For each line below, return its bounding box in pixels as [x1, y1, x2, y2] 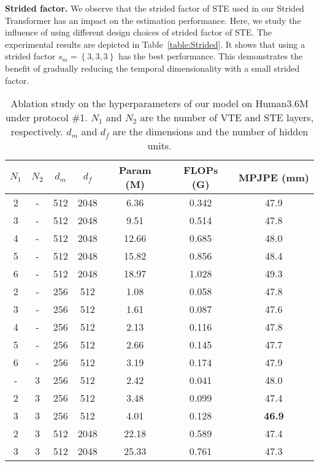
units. [147, 138, 172, 153]
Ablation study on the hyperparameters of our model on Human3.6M [10, 96, 309, 111]
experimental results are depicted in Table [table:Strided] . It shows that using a [5, 37, 306, 50]
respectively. [10, 124, 63, 139]
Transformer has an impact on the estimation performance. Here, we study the [5, 13, 301, 26]
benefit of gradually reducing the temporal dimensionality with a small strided [5, 61, 300, 74]
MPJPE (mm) [238, 170, 309, 184]
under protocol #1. [5, 110, 88, 125]
